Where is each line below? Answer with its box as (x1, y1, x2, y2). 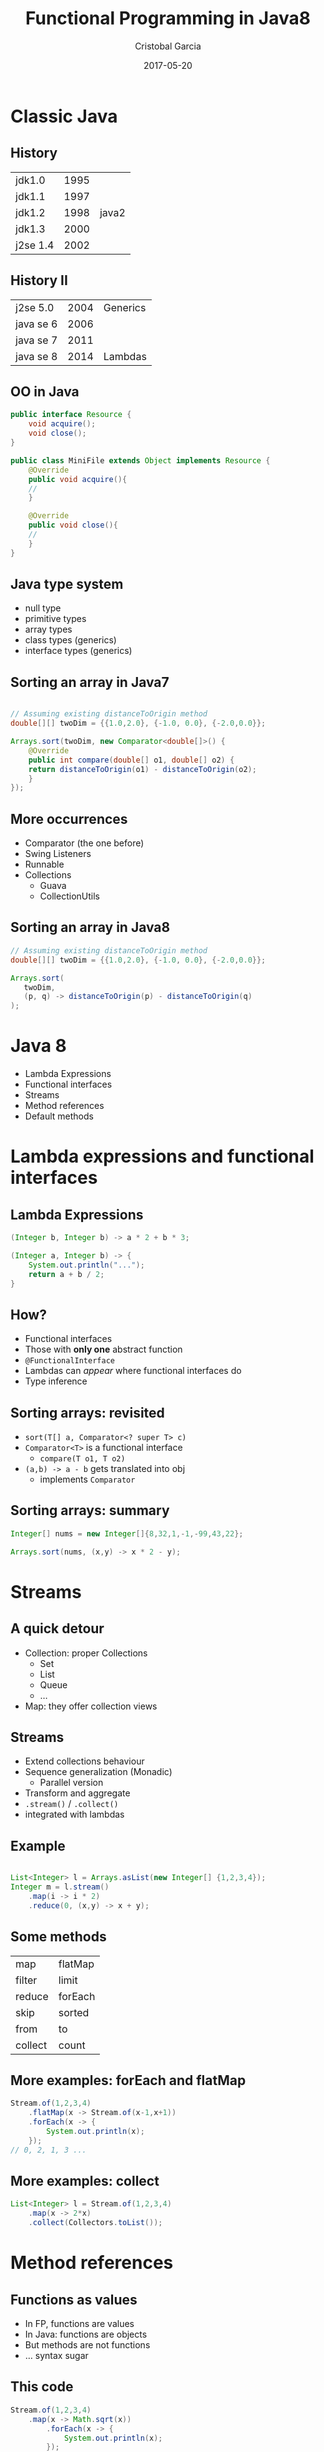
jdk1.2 (15, 205, 46, 219)
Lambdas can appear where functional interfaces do (24, 1365, 242, 1377)
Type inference (24, 1375, 88, 1387)
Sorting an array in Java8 (10, 919, 171, 936)
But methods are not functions (24, 2339, 151, 2351)
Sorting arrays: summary (10, 1502, 170, 1519)
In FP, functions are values (24, 2318, 135, 2330)
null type (24, 602, 62, 614)
